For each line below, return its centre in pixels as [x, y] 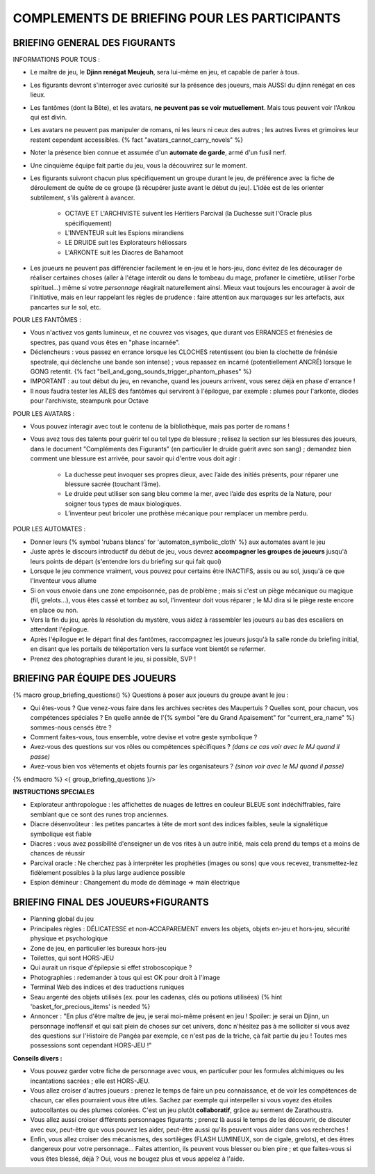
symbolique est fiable [61, 834]
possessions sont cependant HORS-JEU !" [91, 1045]
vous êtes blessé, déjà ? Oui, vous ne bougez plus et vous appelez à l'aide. [137, 1159]
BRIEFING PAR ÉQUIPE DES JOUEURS [94, 678]
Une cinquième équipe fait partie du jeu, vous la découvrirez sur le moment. [139, 165]
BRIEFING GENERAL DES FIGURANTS [94, 43]
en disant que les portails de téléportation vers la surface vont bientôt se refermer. [148, 649]
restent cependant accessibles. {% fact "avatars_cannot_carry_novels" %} [137, 140]
